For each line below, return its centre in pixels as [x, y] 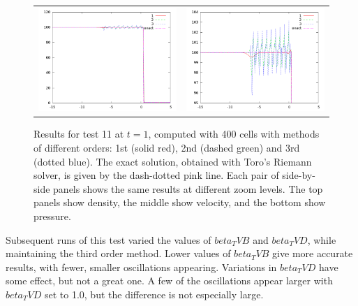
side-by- [299, 175]
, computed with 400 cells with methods [234, 134]
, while [322, 239]
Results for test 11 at [79, 134]
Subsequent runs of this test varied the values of [109, 239]
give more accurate [313, 253]
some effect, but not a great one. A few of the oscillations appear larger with [169, 280]
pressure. [52, 216]
